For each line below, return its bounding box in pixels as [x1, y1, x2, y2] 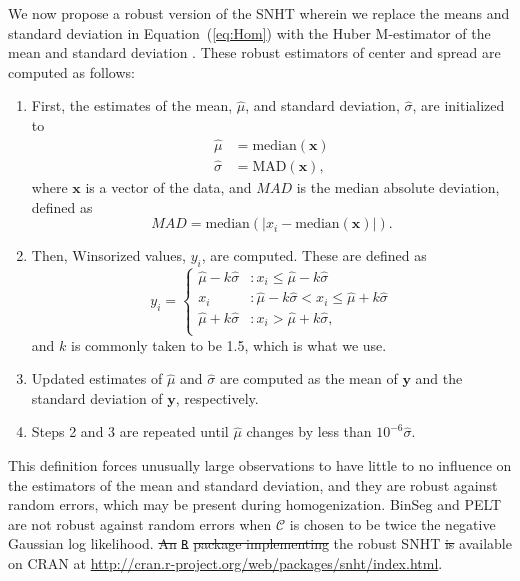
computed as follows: [8, 61, 135, 82]
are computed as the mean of [219, 368, 398, 389]
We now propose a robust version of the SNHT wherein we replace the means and [8, 3, 510, 23]
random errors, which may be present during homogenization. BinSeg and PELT [8, 494, 502, 515]
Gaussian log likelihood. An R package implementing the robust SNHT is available [8, 533, 512, 554]
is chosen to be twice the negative [289, 513, 496, 534]
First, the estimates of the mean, [31, 95, 233, 116]
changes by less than [246, 421, 372, 442]
